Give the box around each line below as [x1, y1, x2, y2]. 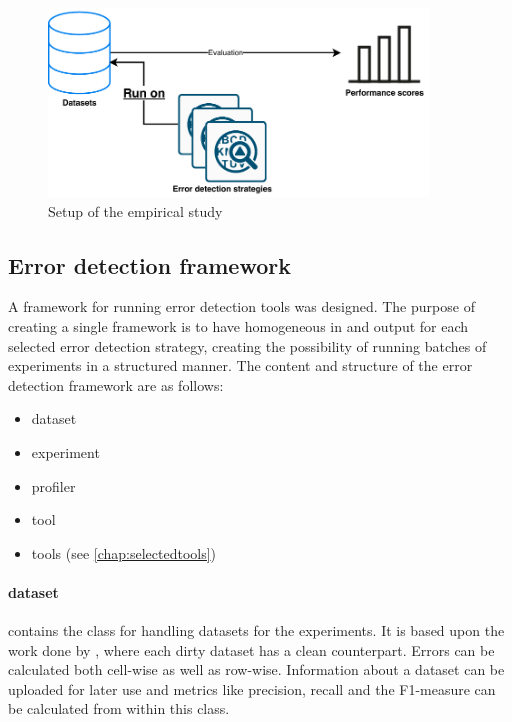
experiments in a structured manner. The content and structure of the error [8, 355, 473, 376]
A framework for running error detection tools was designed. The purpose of [8, 296, 475, 317]
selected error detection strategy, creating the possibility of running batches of [8, 335, 487, 356]
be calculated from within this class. [8, 698, 230, 719]
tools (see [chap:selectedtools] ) [31, 542, 217, 563]
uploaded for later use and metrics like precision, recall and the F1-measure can [8, 678, 496, 699]
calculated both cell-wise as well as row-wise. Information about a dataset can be [8, 659, 505, 680]
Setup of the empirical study [48, 200, 223, 221]
